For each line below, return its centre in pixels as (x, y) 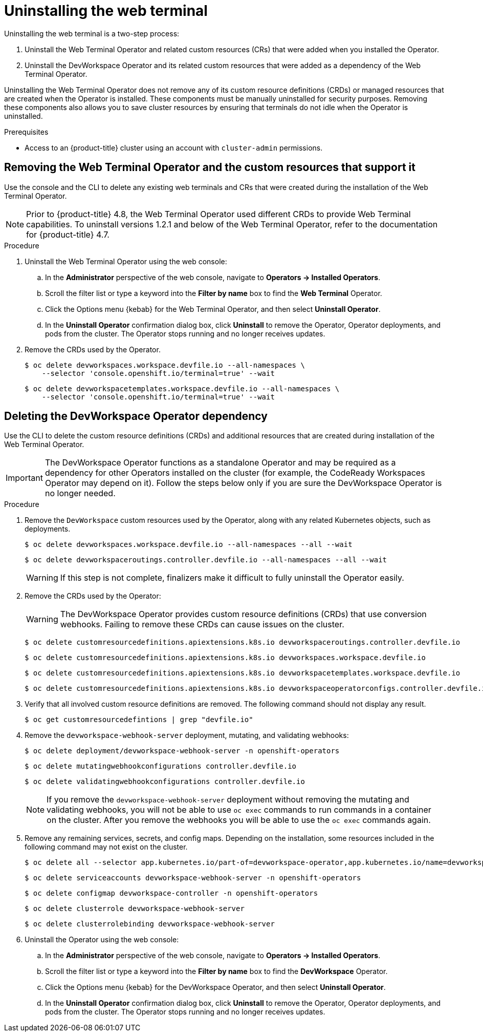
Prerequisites (26, 132)
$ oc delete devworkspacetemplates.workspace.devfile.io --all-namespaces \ (182, 388)
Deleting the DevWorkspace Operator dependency (136, 416)
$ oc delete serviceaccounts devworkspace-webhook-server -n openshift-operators (193, 878)
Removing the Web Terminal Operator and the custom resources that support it (210, 167)
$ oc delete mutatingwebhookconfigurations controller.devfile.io (161, 766)
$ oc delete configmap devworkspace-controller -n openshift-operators (171, 893)
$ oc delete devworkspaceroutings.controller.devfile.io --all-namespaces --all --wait (206, 560)
